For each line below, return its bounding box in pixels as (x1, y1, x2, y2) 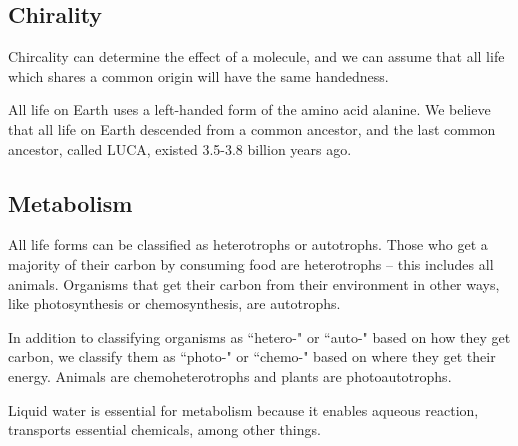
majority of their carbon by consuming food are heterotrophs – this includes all (8, 253, 494, 274)
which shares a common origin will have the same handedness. (8, 65, 389, 86)
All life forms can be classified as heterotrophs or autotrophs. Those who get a (8, 234, 488, 255)
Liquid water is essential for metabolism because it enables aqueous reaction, (8, 399, 479, 420)
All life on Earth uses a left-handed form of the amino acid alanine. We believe (8, 99, 491, 120)
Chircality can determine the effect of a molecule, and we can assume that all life (8, 46, 505, 67)
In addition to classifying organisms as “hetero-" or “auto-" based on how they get (8, 326, 511, 347)
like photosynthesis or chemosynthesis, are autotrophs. (8, 293, 341, 314)
